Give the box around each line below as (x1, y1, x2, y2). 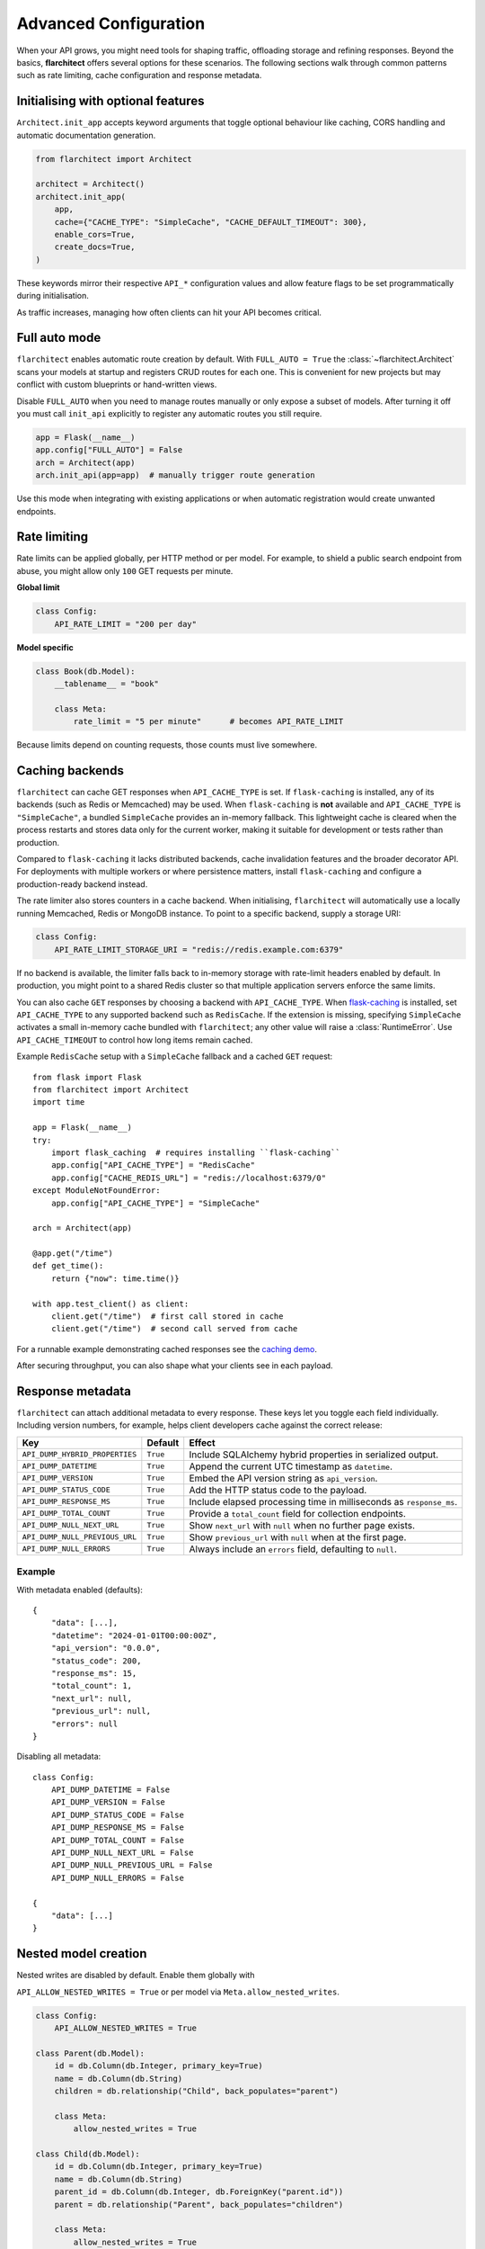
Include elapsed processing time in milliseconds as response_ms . (189, 1495, 458, 1508)
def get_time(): (32, 1260, 104, 1271)
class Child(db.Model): (35, 2148, 141, 2159)
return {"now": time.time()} (50, 1273, 180, 1284)
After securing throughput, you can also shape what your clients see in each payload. (16, 1360, 333, 1371)
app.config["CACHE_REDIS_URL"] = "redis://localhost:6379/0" (50, 1172, 327, 1183)
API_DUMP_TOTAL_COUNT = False (50, 1835, 184, 1845)
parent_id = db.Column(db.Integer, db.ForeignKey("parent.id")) (54, 2187, 344, 2197)
